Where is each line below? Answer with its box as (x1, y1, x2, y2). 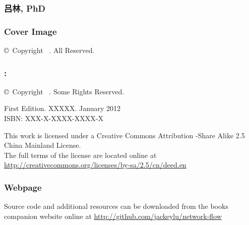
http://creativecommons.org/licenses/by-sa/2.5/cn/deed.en (4, 159, 186, 170)
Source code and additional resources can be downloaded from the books (4, 201, 228, 211)
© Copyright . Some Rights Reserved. (4, 86, 125, 96)
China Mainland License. (4, 140, 81, 150)
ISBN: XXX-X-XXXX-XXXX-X (4, 113, 103, 124)
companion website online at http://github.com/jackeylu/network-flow (4, 210, 222, 221)
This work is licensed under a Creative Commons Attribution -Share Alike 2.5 (4, 130, 245, 140)
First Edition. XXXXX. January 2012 (4, 103, 120, 114)
